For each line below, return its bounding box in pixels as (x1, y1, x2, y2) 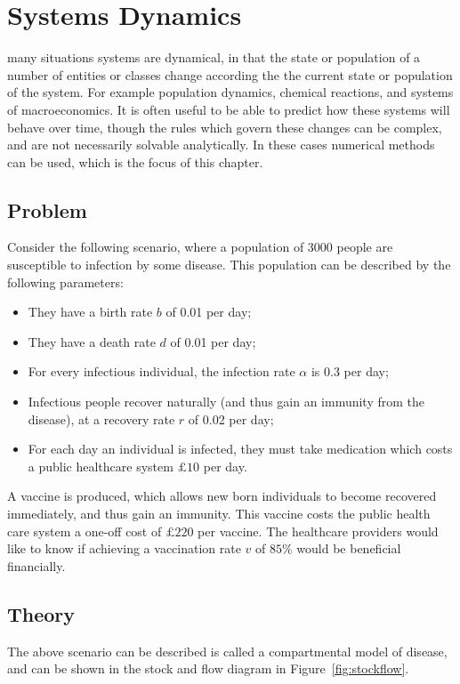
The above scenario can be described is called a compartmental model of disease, (7, 641, 448, 660)
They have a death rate (28, 332, 156, 350)
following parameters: (7, 272, 124, 291)
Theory (7, 600, 76, 627)
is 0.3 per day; (311, 362, 389, 381)
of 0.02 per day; (188, 409, 274, 428)
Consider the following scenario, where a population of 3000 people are (7, 237, 393, 256)
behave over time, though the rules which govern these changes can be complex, (7, 117, 442, 136)
